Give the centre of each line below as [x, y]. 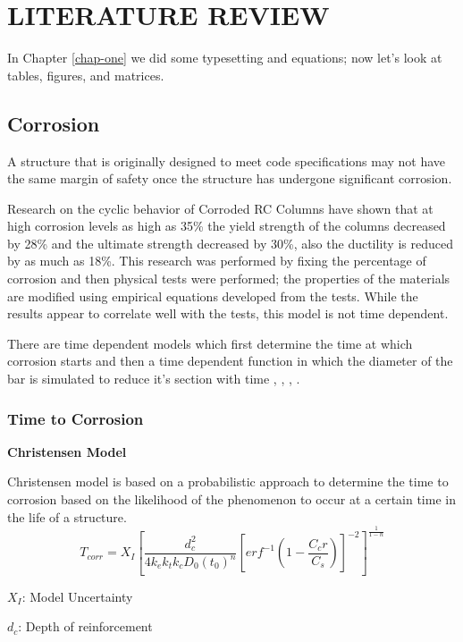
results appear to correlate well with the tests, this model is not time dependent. [228, 313]
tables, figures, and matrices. [86, 75]
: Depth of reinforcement [85, 626]
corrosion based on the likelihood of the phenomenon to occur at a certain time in [231, 499]
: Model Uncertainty [77, 596]
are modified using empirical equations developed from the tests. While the [213, 296]
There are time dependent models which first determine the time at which [210, 343]
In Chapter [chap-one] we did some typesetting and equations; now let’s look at [225, 58]
